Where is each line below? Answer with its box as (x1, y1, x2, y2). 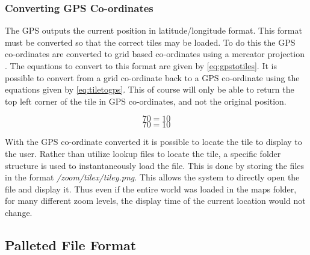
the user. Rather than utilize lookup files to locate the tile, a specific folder (5, 147, 281, 159)
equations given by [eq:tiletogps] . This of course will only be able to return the (5, 83, 294, 96)
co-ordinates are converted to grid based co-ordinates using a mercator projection (5, 48, 305, 60)
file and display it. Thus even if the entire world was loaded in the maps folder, (5, 182, 297, 195)
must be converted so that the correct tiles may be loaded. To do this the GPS (5, 35, 296, 48)
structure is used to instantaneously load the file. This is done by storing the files (5, 159, 305, 171)
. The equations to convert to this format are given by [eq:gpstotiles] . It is (5, 60, 277, 72)
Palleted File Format (5, 235, 137, 254)
